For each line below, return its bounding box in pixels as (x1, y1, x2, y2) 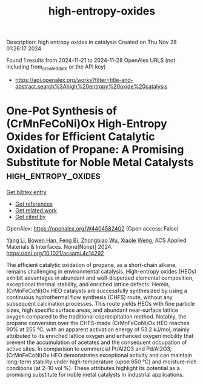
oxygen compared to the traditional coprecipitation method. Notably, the (6, 312, 187, 320)
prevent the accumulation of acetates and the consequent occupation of (6, 339, 187, 346)
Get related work (15, 206, 58, 214)
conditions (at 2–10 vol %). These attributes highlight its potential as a (6, 364, 180, 371)
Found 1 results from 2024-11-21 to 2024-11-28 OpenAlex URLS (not (6, 56, 176, 64)
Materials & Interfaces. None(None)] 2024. (6, 243, 113, 250)
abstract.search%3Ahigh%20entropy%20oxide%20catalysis (15, 83, 168, 90)
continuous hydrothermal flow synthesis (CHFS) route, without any (6, 293, 173, 301)
